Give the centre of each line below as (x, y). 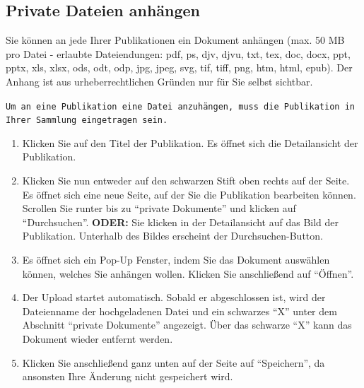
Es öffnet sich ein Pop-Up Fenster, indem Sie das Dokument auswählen (176, 260)
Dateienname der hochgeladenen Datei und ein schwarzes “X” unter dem (180, 311)
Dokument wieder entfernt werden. (98, 339)
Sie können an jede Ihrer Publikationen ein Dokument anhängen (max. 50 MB (175, 40)
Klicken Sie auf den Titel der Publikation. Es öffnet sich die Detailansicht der (190, 142)
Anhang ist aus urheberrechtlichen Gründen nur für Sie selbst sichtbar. (159, 81)
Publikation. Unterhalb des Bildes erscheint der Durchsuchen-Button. (172, 236)
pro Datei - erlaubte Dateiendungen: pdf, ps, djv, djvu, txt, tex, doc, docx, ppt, (178, 53)
